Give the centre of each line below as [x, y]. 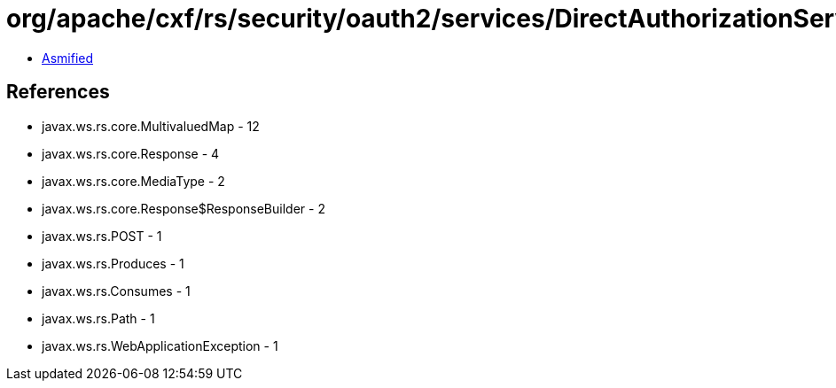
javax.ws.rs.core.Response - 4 [131, 153]
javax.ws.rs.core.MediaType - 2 [133, 181]
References [58, 92]
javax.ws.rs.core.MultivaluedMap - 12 [151, 126]
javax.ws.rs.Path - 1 [98, 318]
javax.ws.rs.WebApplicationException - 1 [160, 345]
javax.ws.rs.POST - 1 [102, 236]
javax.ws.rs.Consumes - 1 [116, 291]
